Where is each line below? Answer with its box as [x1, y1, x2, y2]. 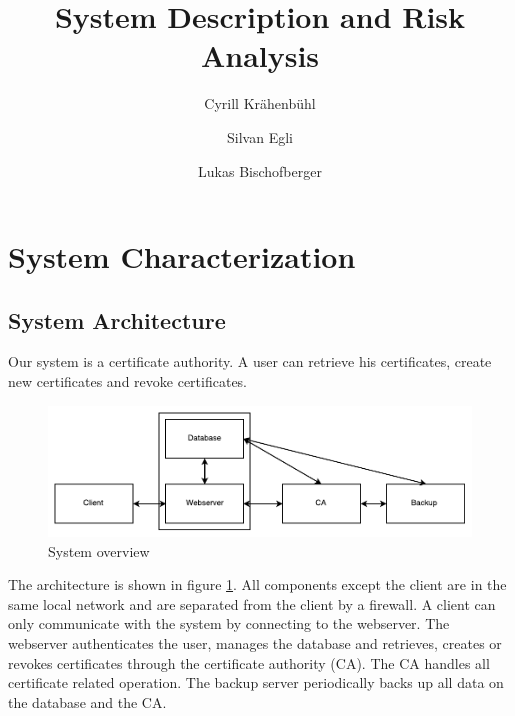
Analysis [200, 35, 320, 76]
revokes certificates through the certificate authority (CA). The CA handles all [8, 652, 490, 673]
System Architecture [8, 304, 226, 335]
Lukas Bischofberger [198, 160, 322, 181]
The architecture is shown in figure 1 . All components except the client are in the [8, 574, 507, 595]
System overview [48, 540, 150, 561]
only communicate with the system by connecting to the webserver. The [8, 613, 450, 634]
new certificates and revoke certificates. [8, 371, 248, 392]
